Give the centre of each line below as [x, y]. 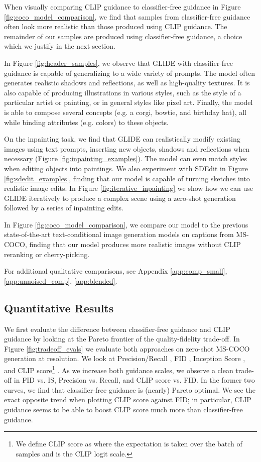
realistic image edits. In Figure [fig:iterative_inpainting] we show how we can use [129, 188]
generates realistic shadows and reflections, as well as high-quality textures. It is [127, 83]
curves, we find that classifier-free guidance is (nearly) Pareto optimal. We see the [130, 389]
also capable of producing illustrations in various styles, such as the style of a [123, 92]
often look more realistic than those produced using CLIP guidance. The [116, 26]
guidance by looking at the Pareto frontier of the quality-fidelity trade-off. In [122, 339]
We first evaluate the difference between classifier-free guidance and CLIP [117, 329]
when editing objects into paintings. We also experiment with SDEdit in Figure [126, 168]
